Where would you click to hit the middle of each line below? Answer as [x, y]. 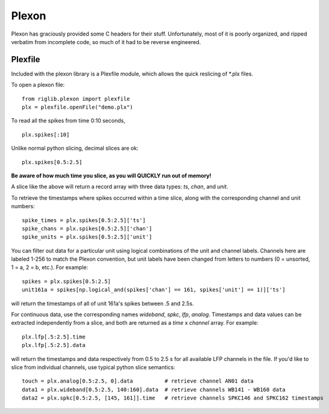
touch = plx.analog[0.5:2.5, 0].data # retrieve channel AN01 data [138, 381]
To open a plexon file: [38, 85]
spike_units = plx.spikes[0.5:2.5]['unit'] [87, 237]
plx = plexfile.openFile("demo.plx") [78, 107]
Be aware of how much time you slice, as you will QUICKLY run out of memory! [111, 176]
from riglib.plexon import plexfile [76, 99]
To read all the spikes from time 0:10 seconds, [68, 121]
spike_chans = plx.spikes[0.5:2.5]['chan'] [87, 228]
